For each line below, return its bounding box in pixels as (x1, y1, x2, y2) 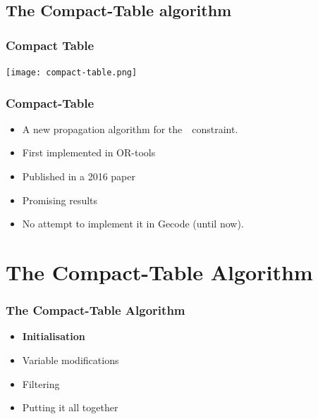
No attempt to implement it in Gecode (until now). (22, 216, 244, 231)
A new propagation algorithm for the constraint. (22, 121, 238, 136)
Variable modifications (22, 353, 119, 368)
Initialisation (22, 329, 85, 344)
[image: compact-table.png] (6, 68, 137, 77)
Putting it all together (22, 400, 118, 415)
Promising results (22, 192, 98, 207)
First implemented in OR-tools (22, 145, 156, 160)
